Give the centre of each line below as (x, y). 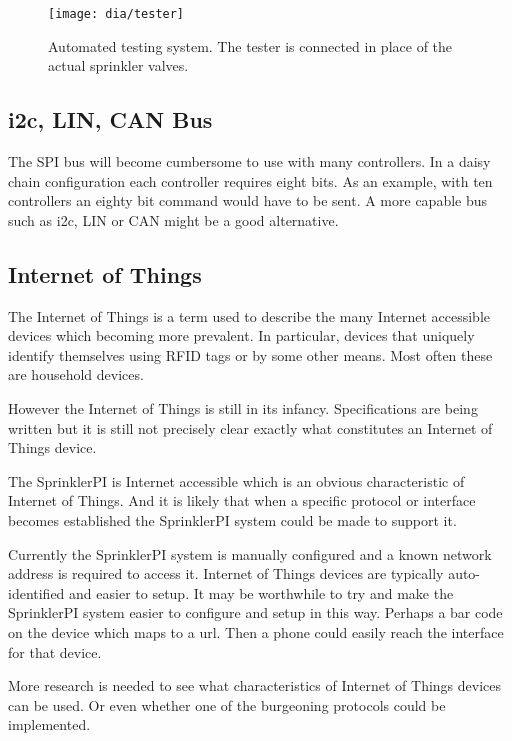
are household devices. (76, 374)
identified (36, 592)
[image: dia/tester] (116, 14)
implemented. (49, 724)
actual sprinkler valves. (118, 65)
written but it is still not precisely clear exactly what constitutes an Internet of (250, 427)
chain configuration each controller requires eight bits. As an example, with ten (250, 180)
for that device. (55, 651)
